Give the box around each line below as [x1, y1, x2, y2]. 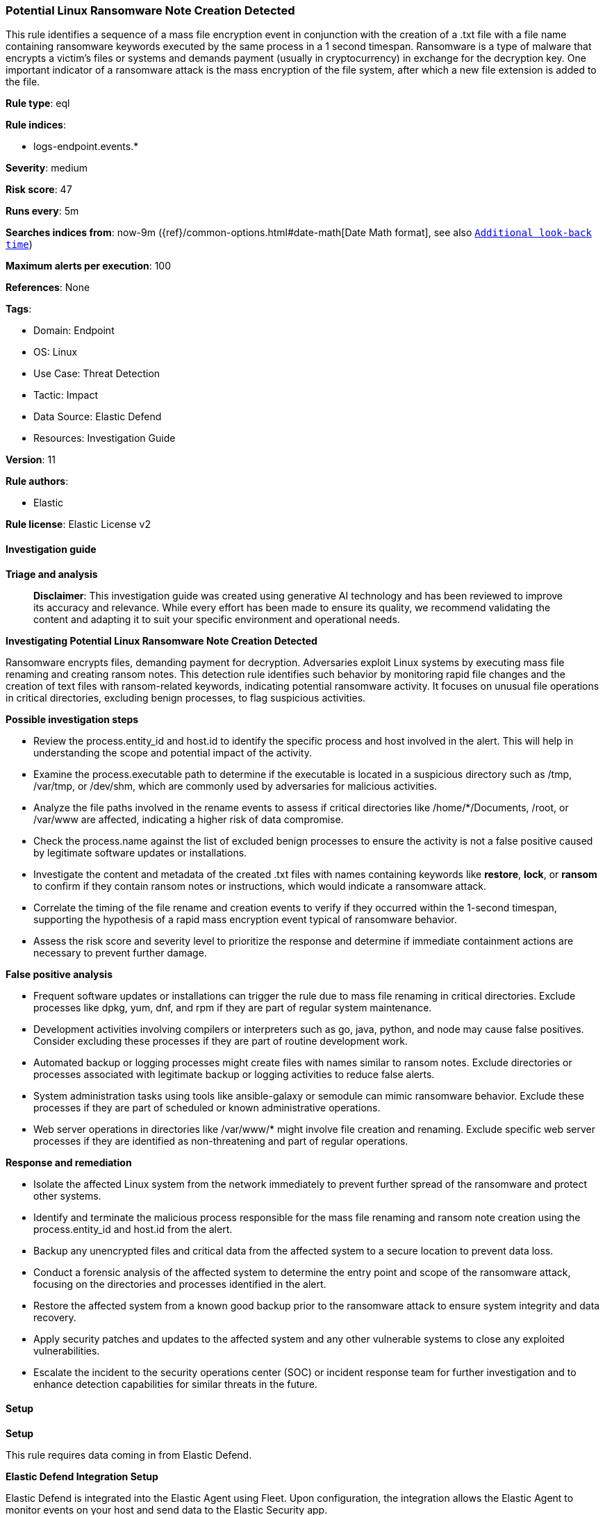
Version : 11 [6, 454, 56, 466]
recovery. [33, 1311, 76, 1323]
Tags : [6, 303, 32, 315]
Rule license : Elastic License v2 [6, 518, 151, 531]
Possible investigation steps [6, 713, 139, 725]
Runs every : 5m [6, 205, 79, 217]
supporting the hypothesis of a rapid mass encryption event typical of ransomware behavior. [33, 913, 457, 925]
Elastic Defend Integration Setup [6, 1470, 158, 1482]
